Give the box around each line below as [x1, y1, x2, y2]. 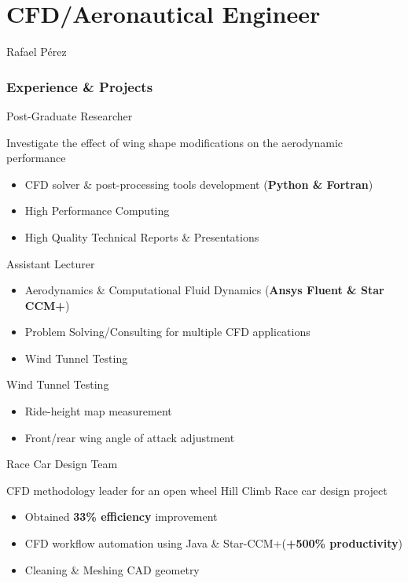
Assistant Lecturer [6, 255, 95, 271]
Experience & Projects [6, 76, 153, 96]
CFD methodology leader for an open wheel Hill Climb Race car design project [6, 482, 388, 498]
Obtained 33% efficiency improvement [24, 508, 218, 525]
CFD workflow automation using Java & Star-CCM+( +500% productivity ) [24, 535, 402, 552]
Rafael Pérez [6, 43, 67, 60]
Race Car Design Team [6, 456, 118, 472]
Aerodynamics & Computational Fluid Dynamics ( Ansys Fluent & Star [24, 282, 384, 298]
